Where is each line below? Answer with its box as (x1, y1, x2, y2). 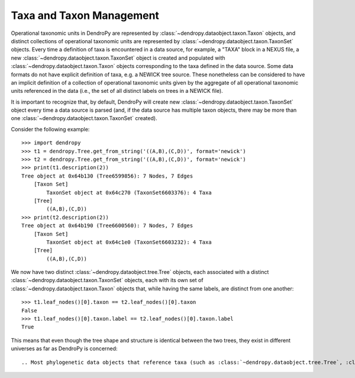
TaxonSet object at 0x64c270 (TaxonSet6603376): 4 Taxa (46, 189, 212, 196)
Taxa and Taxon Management (11, 9, 160, 22)
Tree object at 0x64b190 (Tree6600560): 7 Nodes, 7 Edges (21, 222, 193, 229)
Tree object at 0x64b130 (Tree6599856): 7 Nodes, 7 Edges (21, 172, 193, 179)
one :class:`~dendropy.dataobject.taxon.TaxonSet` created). (11, 115, 157, 122)
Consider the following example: (11, 125, 90, 133)
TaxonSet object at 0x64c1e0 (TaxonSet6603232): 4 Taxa (46, 238, 212, 245)
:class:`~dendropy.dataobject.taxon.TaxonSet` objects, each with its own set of (11, 277, 204, 284)
